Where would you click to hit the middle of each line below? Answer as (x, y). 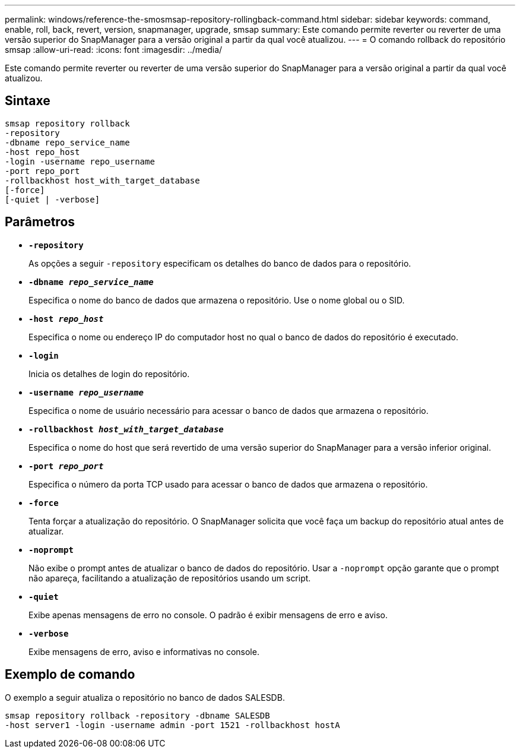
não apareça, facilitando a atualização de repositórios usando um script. (170, 578)
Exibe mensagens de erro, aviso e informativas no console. (144, 651)
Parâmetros (40, 222)
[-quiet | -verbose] (53, 199)
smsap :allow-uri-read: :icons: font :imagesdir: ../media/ (114, 50)
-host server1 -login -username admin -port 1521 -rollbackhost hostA (172, 725)
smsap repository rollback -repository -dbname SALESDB (137, 715)
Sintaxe (28, 101)
